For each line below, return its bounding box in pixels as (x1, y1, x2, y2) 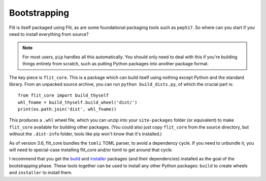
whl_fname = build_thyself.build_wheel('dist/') (18, 100, 137, 105)
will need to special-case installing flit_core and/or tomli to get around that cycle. (9, 147, 173, 153)
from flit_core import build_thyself (18, 93, 109, 98)
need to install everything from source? (9, 31, 89, 37)
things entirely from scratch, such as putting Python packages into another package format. (22, 61, 209, 67)
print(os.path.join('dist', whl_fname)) (18, 106, 117, 112)
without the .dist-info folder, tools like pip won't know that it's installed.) (9, 131, 162, 137)
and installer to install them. (9, 170, 72, 176)
